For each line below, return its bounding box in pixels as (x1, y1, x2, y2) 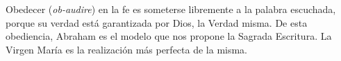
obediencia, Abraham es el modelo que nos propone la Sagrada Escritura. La (6, 29, 332, 43)
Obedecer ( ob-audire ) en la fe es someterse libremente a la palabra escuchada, (6, 2, 336, 16)
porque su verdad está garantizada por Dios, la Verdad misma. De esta (6, 15, 308, 29)
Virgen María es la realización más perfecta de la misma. (6, 42, 248, 56)
